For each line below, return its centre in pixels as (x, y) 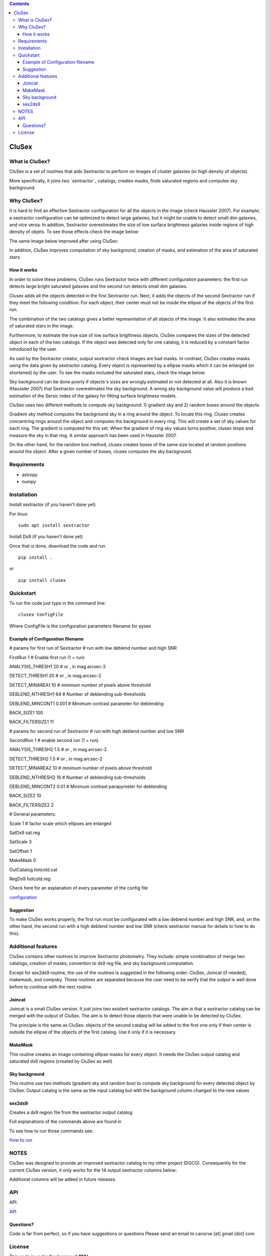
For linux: (19, 514)
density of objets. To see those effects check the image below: (74, 232)
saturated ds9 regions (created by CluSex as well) (61, 1061)
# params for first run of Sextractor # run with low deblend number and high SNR (93, 648)
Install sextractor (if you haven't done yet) (52, 504)
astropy (30, 474)
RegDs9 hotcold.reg (30, 879)
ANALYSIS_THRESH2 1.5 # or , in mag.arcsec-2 (58, 750)
